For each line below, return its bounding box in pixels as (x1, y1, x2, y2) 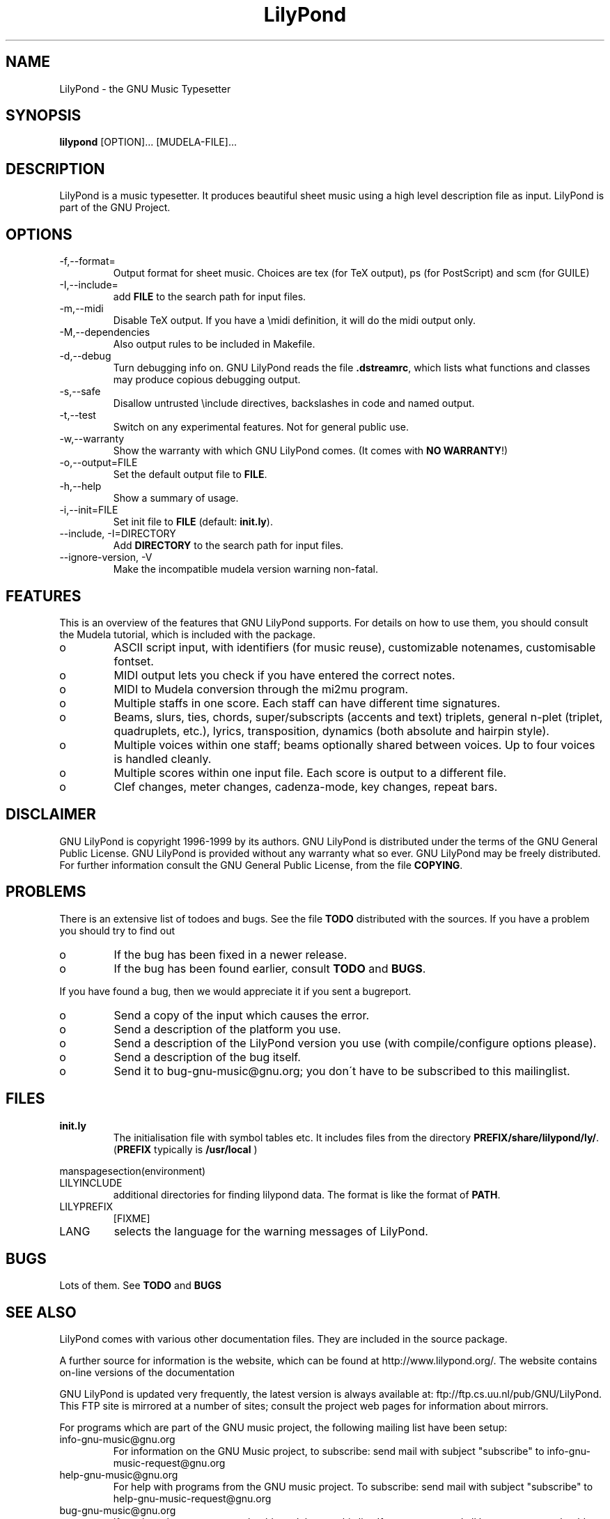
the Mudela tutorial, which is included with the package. (59, 628, 316, 640)
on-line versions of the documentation (59, 1366, 235, 1379)
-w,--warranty (59, 433, 125, 445)
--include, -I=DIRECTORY (59, 527, 176, 540)
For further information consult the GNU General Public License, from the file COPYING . (59, 858, 463, 871)
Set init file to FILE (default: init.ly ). (113, 516, 273, 528)
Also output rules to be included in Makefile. (113, 338, 315, 350)
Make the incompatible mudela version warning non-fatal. (113, 563, 378, 576)
